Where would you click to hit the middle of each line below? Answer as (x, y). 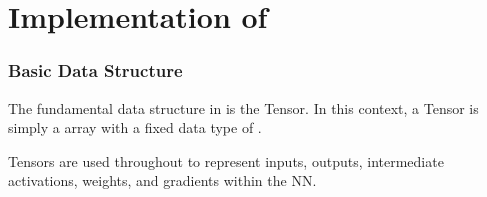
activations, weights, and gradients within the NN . (162, 180)
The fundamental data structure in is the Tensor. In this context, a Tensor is (243, 107)
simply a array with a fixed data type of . (135, 127)
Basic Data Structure (95, 70)
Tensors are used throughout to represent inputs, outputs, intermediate (226, 160)
